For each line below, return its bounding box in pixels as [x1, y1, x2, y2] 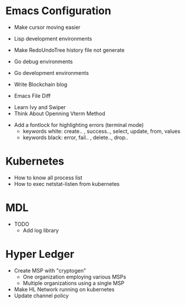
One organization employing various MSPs [22, 273, 127, 280]
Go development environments [14, 69, 89, 76]
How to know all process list [14, 174, 83, 181]
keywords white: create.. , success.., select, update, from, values [22, 127, 181, 135]
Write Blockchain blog [14, 81, 68, 88]
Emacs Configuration [5, 4, 111, 18]
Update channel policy [14, 292, 69, 299]
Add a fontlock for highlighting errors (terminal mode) [14, 121, 144, 128]
